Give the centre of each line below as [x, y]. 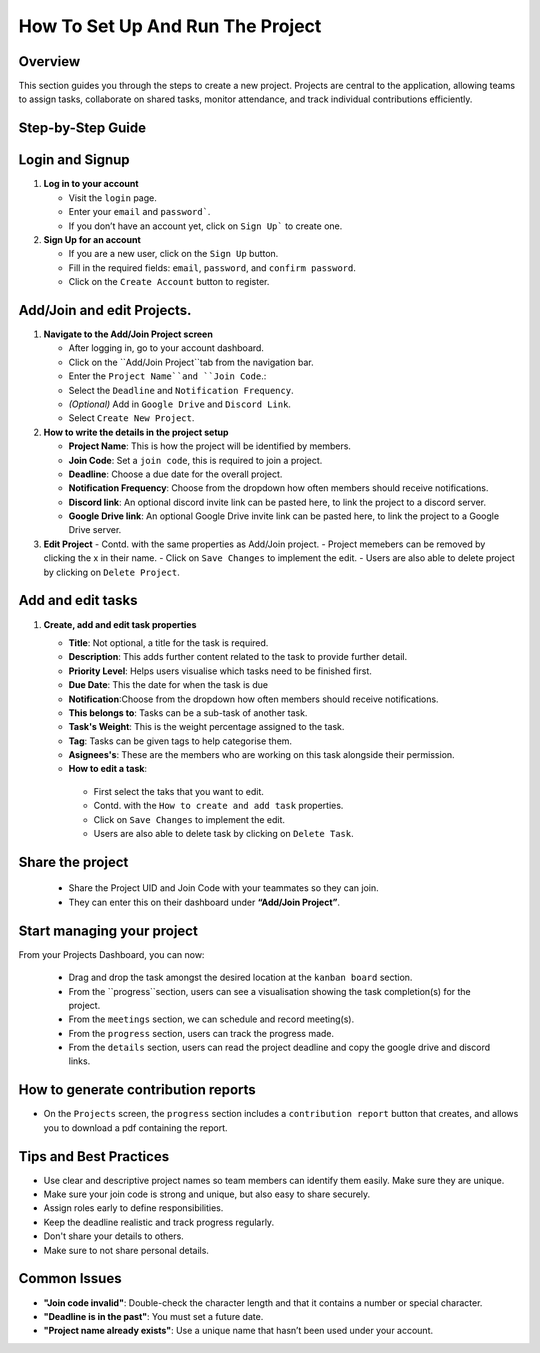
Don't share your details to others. [113, 1236]
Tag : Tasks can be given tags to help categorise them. [180, 741]
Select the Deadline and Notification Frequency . [181, 390]
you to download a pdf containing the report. [136, 1127]
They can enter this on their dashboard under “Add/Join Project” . [204, 902]
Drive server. [95, 530]
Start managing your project [108, 930]
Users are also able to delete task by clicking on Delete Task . [223, 834]
